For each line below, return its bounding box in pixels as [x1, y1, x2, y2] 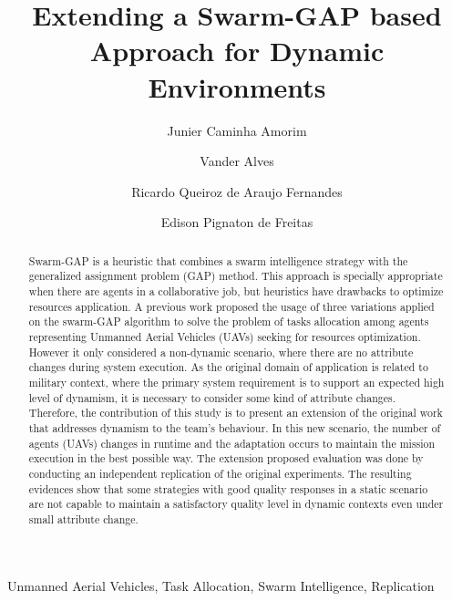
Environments [148, 67, 326, 105]
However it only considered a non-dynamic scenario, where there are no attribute [28, 344, 414, 359]
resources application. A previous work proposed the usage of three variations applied [28, 298, 435, 314]
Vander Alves [200, 151, 274, 171]
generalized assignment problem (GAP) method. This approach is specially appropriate [28, 268, 443, 284]
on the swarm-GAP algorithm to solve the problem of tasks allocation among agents [28, 314, 429, 329]
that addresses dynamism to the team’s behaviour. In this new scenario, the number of [28, 420, 441, 435]
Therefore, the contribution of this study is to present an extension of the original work [28, 405, 443, 420]
